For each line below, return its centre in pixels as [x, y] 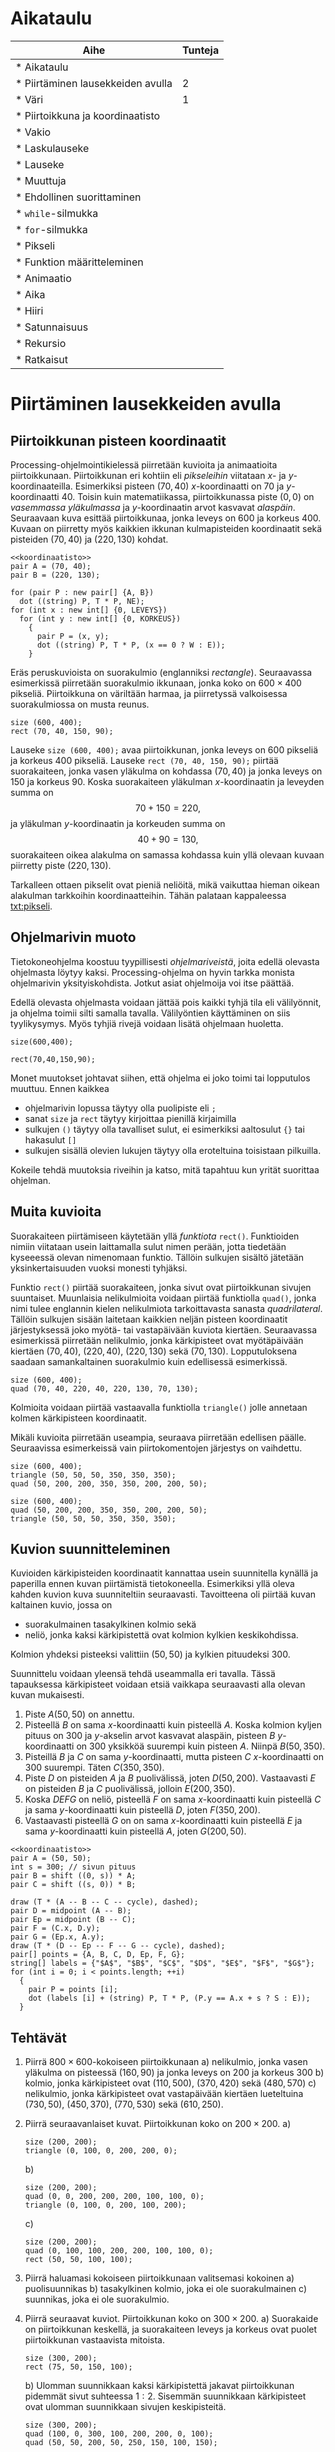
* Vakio [33, 132]
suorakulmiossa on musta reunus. [80, 704]
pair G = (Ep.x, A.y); [57, 1937]
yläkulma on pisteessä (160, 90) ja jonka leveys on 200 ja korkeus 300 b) [174, 2073]
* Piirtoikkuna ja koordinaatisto [88, 115]
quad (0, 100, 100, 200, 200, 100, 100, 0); [119, 2251]
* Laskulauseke [52, 148]
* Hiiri [29, 310]
